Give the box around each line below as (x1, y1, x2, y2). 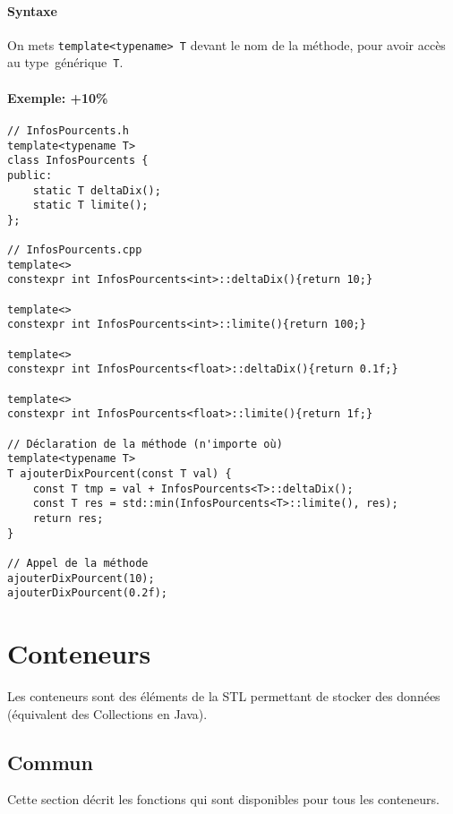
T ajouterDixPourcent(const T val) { (7, 467, 232, 480)
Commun (7, 748, 93, 775)
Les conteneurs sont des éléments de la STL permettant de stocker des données (7, 687, 440, 706)
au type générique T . (7, 53, 124, 72)
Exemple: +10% (7, 88, 108, 107)
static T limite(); (32, 199, 149, 212)
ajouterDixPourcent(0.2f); (7, 587, 167, 600)
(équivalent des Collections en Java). (7, 704, 208, 723)
